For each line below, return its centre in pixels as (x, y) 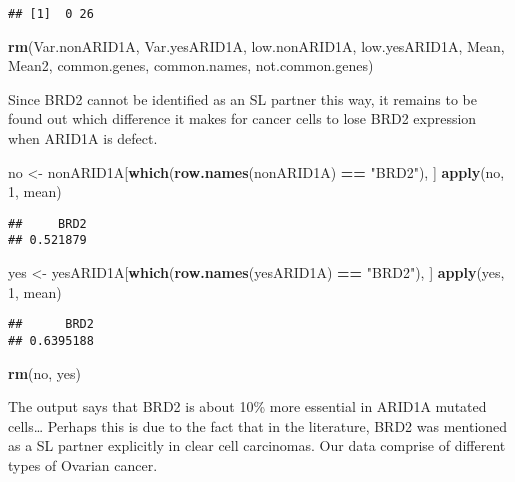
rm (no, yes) (45, 372)
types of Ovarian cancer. (83, 465)
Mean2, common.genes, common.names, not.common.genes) (191, 65)
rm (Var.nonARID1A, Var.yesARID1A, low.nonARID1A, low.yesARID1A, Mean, (256, 45)
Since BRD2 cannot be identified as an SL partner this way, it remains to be (242, 98)
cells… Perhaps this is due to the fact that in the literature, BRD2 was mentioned (258, 425)
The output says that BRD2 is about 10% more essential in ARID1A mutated (247, 406)
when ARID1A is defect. (83, 138)
